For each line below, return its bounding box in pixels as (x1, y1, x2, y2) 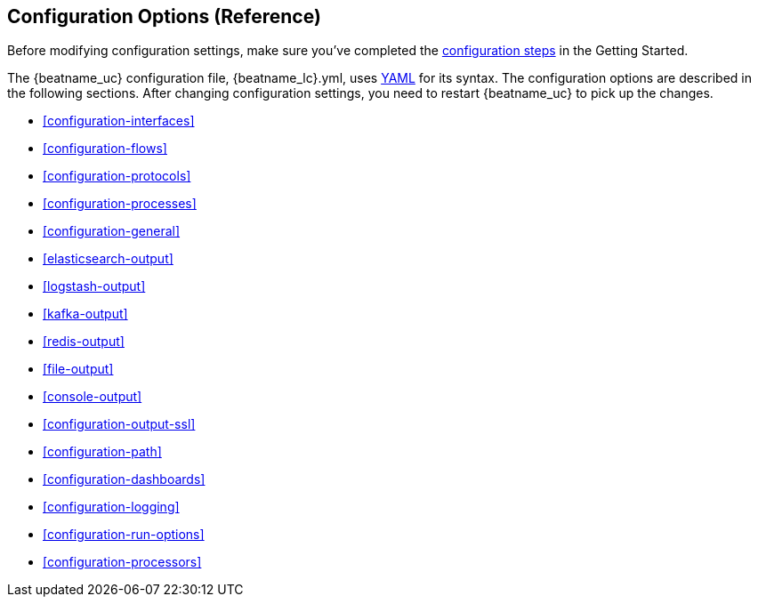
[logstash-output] (43, 278, 146, 294)
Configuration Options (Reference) (7, 5, 321, 28)
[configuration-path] (43, 444, 162, 460)
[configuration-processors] (43, 554, 202, 570)
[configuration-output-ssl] (43, 416, 196, 432)
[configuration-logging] (43, 499, 180, 515)
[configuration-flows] (43, 141, 167, 157)
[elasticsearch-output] (43, 251, 173, 267)
